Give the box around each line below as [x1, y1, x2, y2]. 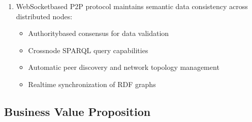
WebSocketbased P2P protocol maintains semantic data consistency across [16, 1, 248, 11]
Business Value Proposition [4, 103, 151, 119]
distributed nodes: [16, 11, 73, 21]
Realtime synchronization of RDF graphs [28, 78, 156, 89]
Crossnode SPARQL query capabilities [28, 45, 148, 55]
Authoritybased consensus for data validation [28, 28, 169, 38]
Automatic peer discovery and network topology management [28, 62, 219, 72]
